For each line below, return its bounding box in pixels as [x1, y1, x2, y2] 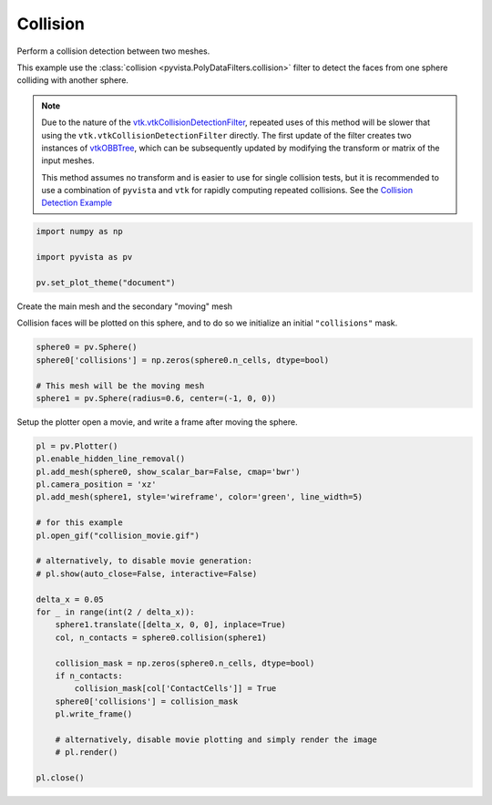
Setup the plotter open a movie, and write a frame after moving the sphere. [16, 416, 298, 428]
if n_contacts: [55, 670, 123, 681]
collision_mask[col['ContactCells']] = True [74, 684, 277, 694]
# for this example [36, 518, 123, 528]
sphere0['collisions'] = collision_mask [55, 696, 239, 707]
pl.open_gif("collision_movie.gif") [36, 530, 200, 541]
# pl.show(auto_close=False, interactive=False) [36, 568, 258, 579]
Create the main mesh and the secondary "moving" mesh [16, 301, 232, 312]
